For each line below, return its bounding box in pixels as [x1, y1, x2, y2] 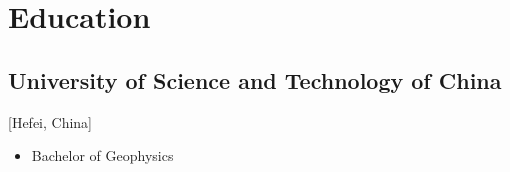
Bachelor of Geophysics [31, 145, 174, 166]
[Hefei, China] [8, 111, 93, 132]
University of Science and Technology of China [8, 64, 502, 95]
